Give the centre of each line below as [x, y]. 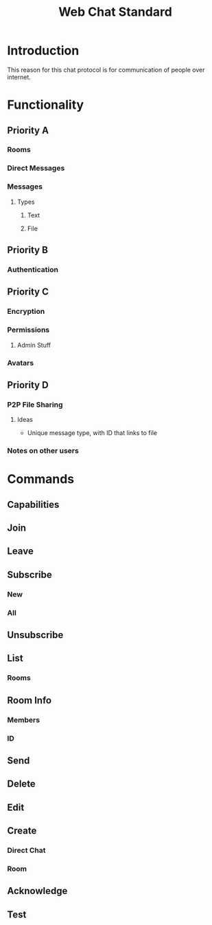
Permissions [28, 330]
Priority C [28, 292]
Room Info [30, 700]
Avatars [21, 363]
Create [22, 831]
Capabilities [33, 504]
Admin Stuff [34, 345]
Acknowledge [37, 891]
